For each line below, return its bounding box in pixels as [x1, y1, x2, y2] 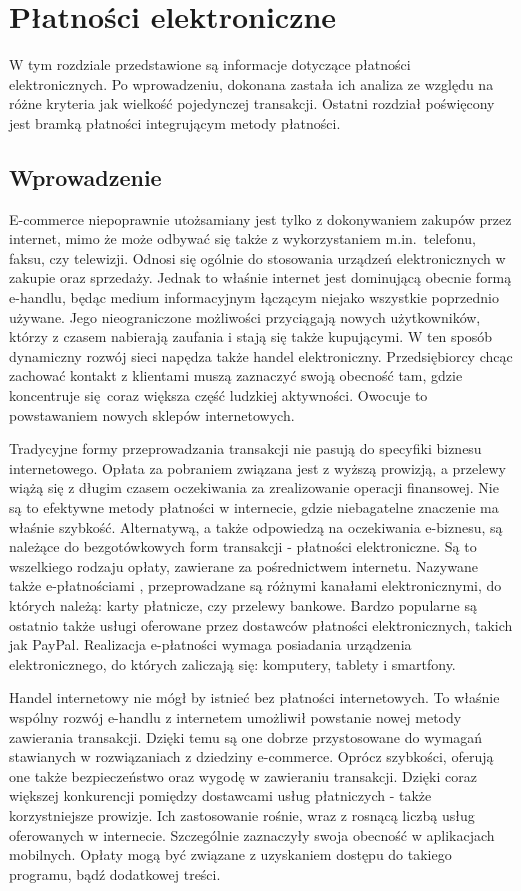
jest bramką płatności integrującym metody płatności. [9, 112, 341, 133]
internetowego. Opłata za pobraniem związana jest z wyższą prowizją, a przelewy [9, 457, 506, 478]
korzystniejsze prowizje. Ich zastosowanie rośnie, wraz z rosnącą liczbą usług [9, 804, 475, 825]
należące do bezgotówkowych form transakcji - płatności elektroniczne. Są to [9, 536, 477, 557]
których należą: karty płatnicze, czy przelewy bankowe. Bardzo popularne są [9, 594, 477, 615]
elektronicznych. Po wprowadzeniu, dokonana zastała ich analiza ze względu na [9, 73, 494, 94]
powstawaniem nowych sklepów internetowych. [9, 404, 295, 425]
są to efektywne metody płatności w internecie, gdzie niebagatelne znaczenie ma [9, 497, 499, 518]
